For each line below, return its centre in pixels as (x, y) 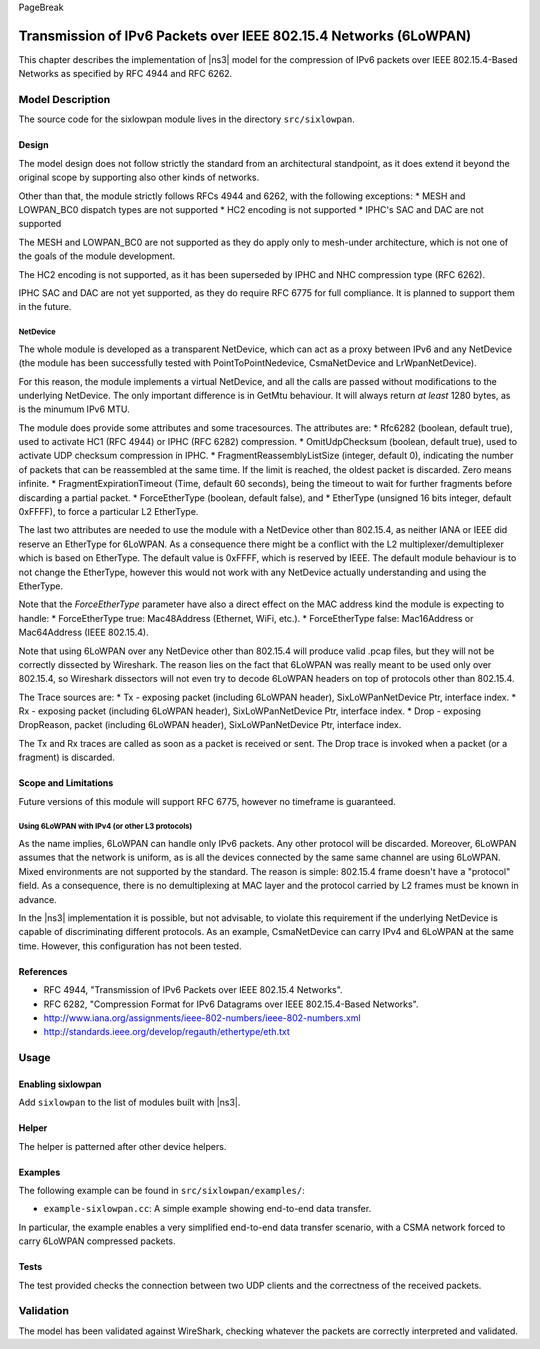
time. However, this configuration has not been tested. (130, 946)
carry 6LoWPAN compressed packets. (97, 1241)
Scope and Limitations (66, 783)
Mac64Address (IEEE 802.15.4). (83, 632)
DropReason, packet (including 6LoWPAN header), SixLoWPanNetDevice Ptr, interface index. (210, 725)
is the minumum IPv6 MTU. (74, 409)
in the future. (45, 307)
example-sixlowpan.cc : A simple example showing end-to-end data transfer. (207, 1209)
